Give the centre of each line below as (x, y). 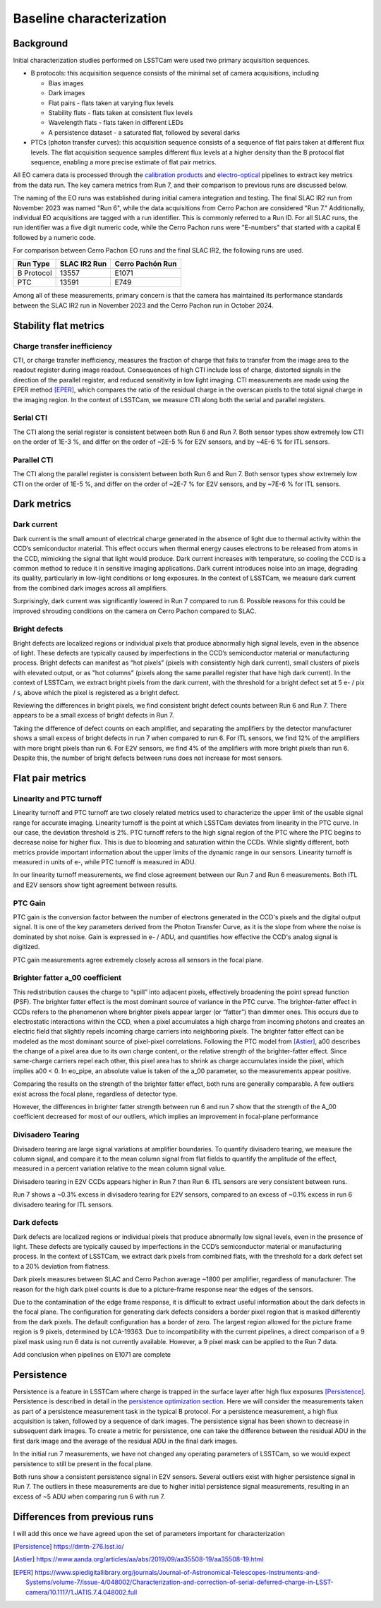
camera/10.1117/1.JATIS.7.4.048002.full (81, 1592)
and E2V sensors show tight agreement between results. (95, 885)
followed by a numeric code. (54, 237)
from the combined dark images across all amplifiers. (90, 588)
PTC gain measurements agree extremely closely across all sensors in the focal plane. (138, 960)
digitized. (26, 947)
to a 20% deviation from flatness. (61, 1266)
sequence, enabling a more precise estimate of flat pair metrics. (123, 162)
